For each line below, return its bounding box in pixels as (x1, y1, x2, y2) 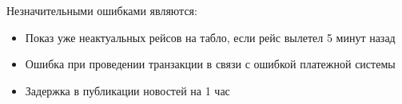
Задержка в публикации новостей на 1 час (25, 82, 230, 98)
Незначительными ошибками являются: (6, 2, 197, 18)
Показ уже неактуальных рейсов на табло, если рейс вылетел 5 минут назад (25, 29, 396, 45)
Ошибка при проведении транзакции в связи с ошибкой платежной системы (25, 56, 396, 72)
